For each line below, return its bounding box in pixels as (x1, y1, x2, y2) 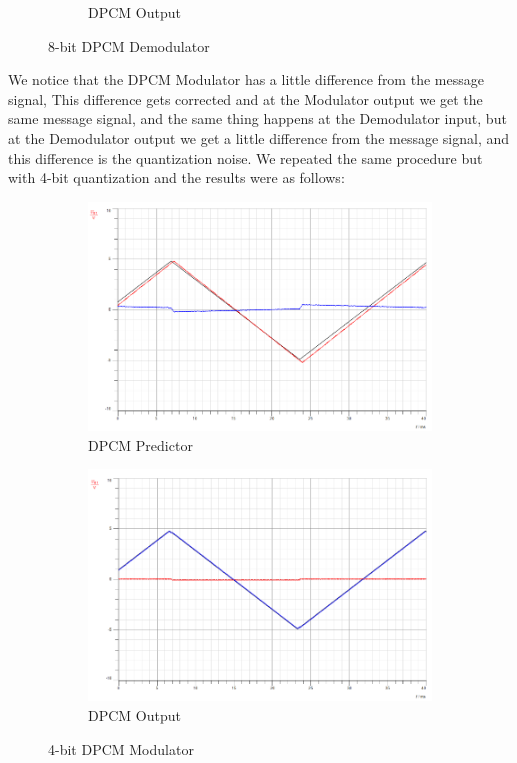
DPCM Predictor (88, 434, 193, 455)
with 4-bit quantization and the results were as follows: (8, 167, 345, 188)
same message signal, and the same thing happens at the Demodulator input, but (8, 108, 507, 129)
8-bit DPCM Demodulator (48, 35, 210, 56)
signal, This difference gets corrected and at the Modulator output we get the (8, 88, 483, 109)
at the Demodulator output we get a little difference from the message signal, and (8, 127, 510, 148)
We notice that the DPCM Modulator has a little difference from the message (8, 69, 484, 90)
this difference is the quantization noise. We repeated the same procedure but (8, 147, 483, 168)
